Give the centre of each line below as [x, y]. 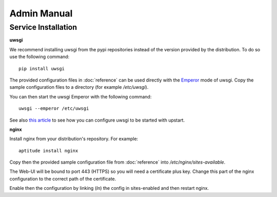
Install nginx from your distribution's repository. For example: [74, 139]
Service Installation [43, 27]
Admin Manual [41, 13]
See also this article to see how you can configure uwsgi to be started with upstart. [97, 120]
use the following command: [39, 57]
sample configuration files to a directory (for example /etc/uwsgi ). [79, 87]
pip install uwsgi [42, 68]
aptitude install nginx [48, 151]
